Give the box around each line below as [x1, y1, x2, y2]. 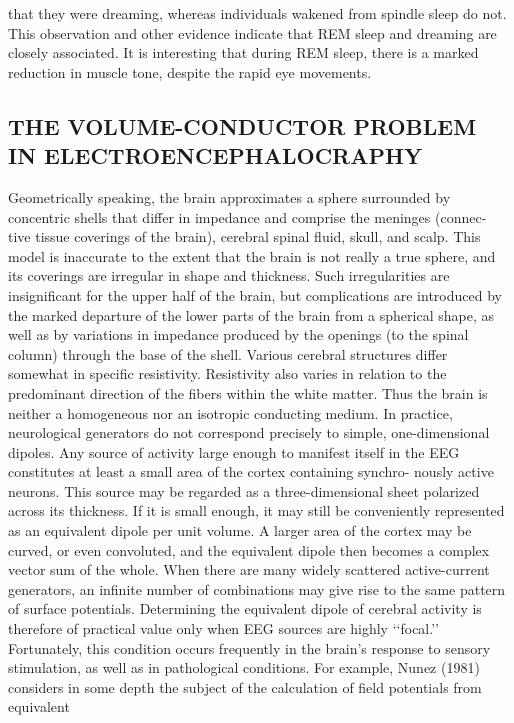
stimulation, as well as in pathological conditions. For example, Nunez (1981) [8, 657, 480, 678]
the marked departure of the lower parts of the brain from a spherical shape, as [8, 304, 494, 325]
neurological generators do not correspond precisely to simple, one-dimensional [8, 422, 490, 443]
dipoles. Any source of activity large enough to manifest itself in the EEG [8, 441, 460, 462]
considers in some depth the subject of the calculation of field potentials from [8, 676, 482, 697]
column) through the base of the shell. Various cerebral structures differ [8, 343, 448, 364]
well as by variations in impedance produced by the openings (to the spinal [8, 324, 469, 345]
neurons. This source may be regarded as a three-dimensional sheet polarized [8, 480, 480, 501]
